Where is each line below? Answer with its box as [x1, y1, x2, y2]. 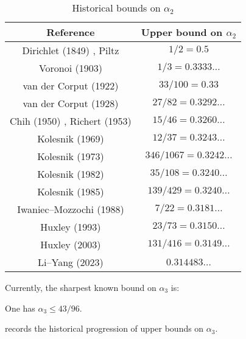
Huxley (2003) [40, 237, 101, 251]
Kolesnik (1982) [37, 167, 104, 181]
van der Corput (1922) [23, 79, 119, 93]
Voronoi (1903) [38, 61, 102, 75]
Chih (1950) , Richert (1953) [10, 114, 132, 128]
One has [5, 301, 35, 314]
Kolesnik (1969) [37, 131, 104, 145]
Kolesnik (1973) [37, 149, 104, 163]
